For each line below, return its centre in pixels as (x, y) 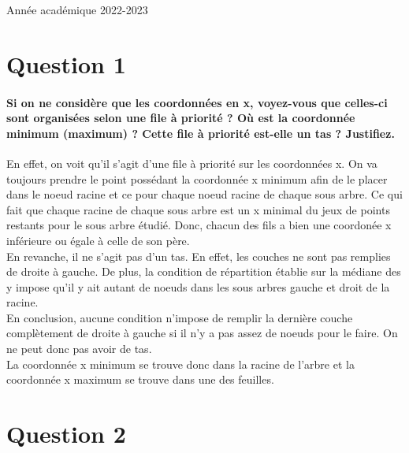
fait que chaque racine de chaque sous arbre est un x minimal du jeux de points (198, 209)
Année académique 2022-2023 (77, 9)
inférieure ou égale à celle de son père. (98, 240)
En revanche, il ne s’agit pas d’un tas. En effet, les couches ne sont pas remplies (199, 256)
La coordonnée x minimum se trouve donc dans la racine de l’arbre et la (180, 364)
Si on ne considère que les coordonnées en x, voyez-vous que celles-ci (197, 102)
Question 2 (66, 434)
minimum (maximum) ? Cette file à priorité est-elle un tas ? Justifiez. (201, 133)
